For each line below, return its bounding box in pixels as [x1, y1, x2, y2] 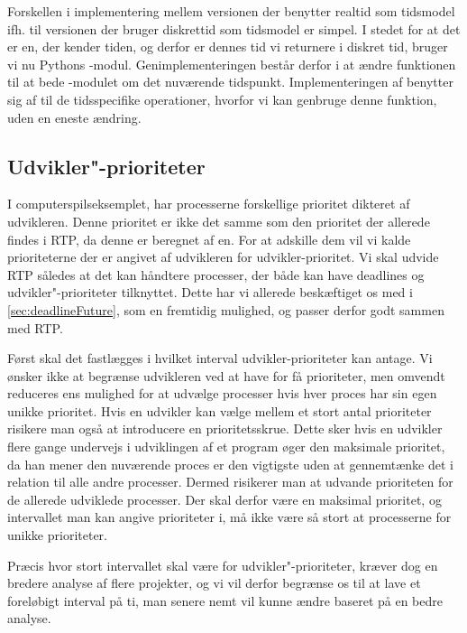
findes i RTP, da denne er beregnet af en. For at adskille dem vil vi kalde [7, 229, 411, 248]
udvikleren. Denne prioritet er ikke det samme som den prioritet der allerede [7, 211, 430, 230]
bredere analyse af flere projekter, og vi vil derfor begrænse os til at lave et [7, 573, 421, 592]
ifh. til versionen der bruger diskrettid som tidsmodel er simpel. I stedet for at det [7, 19, 461, 38]
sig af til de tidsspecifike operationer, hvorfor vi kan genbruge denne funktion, [7, 89, 437, 108]
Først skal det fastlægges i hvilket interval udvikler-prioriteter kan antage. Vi [7, 349, 433, 368]
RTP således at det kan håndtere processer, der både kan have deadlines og [7, 265, 425, 284]
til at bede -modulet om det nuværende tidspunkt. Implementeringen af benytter [7, 72, 453, 91]
